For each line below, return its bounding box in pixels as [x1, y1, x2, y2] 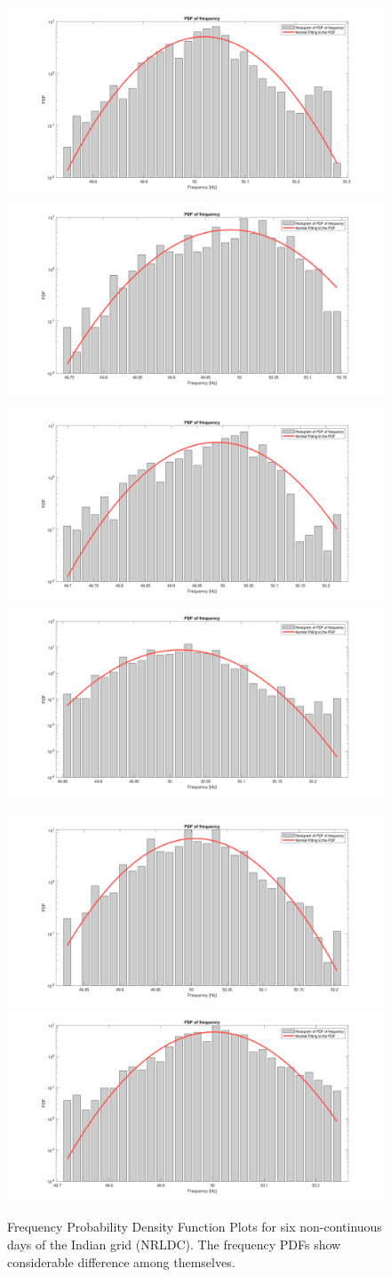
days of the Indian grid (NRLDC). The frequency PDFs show [7, 1235, 341, 1254]
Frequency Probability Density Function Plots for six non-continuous [7, 1217, 382, 1236]
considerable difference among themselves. [7, 1252, 235, 1271]
